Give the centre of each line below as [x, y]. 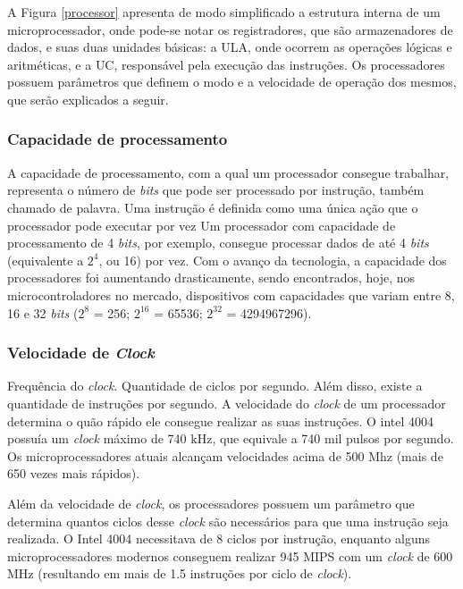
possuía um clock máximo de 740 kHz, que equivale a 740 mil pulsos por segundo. [231, 438]
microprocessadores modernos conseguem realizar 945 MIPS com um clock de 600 [230, 555]
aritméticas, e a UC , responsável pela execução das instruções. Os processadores [226, 64]
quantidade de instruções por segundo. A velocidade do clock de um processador [227, 403]
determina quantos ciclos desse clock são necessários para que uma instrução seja [228, 521]
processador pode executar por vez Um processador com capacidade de [202, 225]
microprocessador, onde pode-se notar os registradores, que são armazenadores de [230, 29]
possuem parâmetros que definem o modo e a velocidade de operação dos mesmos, [232, 82]
